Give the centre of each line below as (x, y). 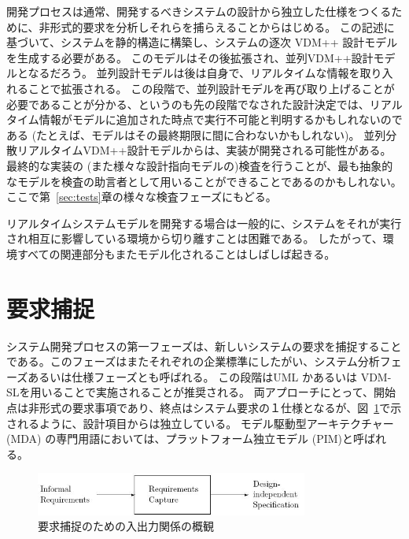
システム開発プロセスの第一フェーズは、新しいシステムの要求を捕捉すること (204, 346)
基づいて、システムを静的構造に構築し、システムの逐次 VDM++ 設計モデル (202, 42)
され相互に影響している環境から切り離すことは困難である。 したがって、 (195, 238)
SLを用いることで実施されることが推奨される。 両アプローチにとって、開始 (201, 392)
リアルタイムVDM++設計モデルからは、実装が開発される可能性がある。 (204, 150)
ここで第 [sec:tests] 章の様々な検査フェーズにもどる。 (142, 197)
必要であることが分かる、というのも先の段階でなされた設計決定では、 (188, 104)
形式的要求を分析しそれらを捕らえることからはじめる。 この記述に (222, 26)
